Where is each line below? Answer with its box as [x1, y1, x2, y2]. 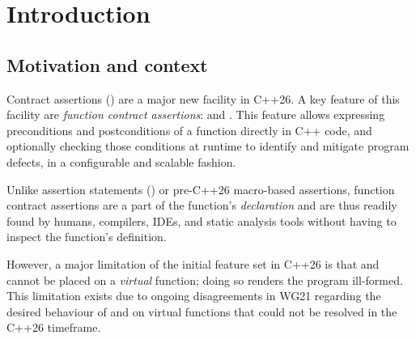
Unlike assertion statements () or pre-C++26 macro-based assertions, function [6, 180, 395, 197]
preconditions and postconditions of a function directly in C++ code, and [6, 121, 372, 138]
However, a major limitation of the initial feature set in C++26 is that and [6, 255, 380, 272]
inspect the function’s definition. [6, 228, 167, 245]
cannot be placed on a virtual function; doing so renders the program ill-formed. [6, 271, 403, 288]
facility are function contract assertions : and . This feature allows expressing [6, 106, 385, 123]
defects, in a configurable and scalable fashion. [6, 153, 236, 170]
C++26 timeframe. [6, 319, 101, 336]
